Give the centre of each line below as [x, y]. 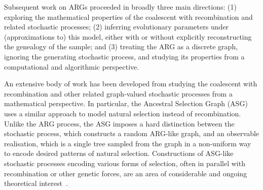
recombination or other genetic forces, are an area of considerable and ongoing [126, 173]
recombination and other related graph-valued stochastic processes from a [118, 93]
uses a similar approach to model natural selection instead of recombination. [123, 113]
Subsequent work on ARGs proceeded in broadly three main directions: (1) [120, 7]
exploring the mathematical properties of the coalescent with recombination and [128, 17]
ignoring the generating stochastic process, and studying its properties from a [124, 56]
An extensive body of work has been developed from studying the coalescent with [131, 84]
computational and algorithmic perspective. [72, 66]
